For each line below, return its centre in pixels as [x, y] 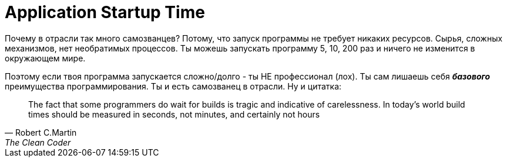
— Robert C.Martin [41, 132]
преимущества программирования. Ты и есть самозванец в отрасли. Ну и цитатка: [173, 86]
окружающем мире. [45, 58]
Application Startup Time [105, 12]
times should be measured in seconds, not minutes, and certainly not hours [174, 114]
